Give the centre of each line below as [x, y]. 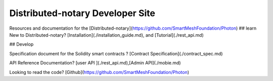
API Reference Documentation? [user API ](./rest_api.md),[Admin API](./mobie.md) [95, 63]
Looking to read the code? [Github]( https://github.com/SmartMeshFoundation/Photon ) [99, 72]
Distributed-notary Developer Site [82, 13]
